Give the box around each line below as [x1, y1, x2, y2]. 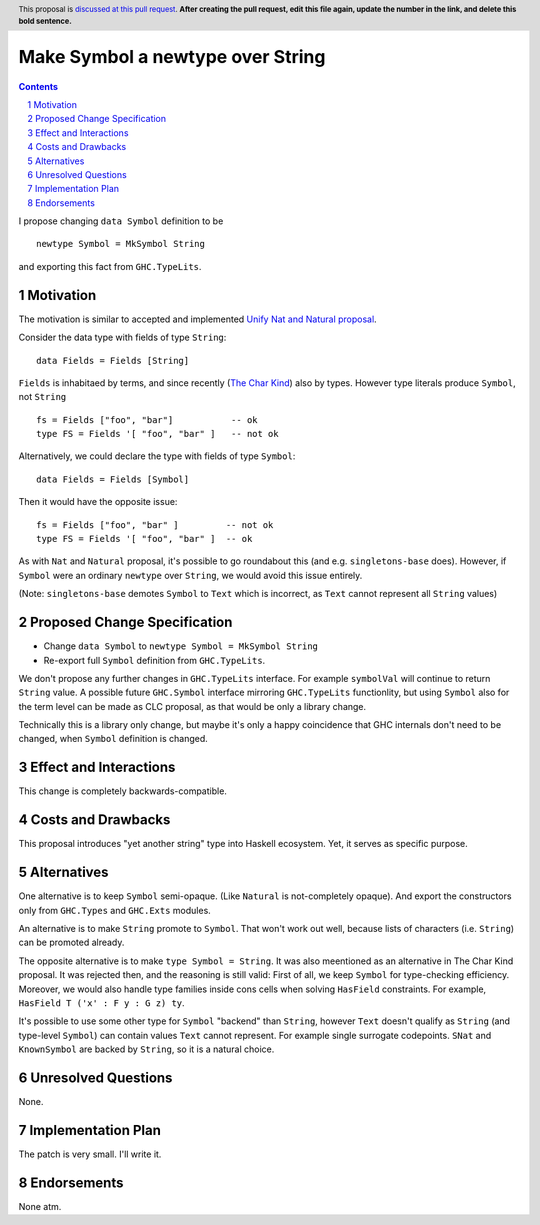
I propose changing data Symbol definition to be [18, 215, 224, 227]
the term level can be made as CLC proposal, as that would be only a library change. [18, 700, 367, 712]
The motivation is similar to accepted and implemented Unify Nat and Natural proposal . [18, 313, 377, 325]
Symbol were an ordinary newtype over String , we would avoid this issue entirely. [18, 569, 363, 581]
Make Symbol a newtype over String [18, 45, 326, 68]
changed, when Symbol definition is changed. [18, 733, 209, 745]
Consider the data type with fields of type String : [18, 331, 227, 344]
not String [18, 391, 67, 403]
